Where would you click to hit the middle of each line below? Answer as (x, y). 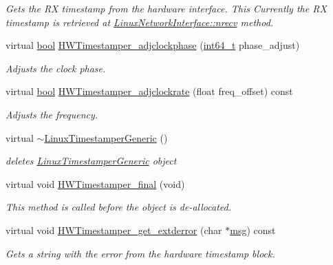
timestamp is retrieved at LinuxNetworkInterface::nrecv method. (140, 22)
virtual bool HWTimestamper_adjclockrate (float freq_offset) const (149, 91)
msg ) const (253, 230)
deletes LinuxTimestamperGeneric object (91, 161)
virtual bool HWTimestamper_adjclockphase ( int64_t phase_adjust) (153, 45)
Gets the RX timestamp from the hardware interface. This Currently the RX (166, 8)
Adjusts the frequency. (52, 114)
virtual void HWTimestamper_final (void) (95, 183)
